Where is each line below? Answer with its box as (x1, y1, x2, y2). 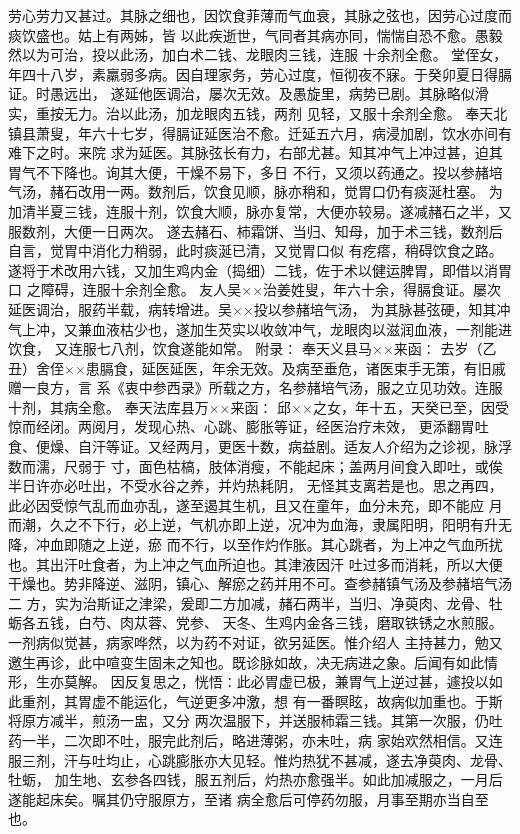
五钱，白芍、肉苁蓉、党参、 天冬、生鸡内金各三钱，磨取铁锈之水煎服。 (35, 612, 503, 633)
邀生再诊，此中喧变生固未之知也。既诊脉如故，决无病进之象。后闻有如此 (8, 651, 484, 672)
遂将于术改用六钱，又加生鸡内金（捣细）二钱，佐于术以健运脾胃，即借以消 (8, 259, 498, 280)
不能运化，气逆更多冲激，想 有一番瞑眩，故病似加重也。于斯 (105, 690, 503, 711)
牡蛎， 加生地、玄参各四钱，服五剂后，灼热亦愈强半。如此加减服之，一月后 (8, 769, 503, 790)
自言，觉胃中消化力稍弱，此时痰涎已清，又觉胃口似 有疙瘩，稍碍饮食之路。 (8, 240, 503, 261)
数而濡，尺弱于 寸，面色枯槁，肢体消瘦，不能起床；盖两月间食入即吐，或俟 (8, 455, 503, 476)
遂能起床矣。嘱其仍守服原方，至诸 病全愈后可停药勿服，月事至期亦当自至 (8, 788, 489, 809)
